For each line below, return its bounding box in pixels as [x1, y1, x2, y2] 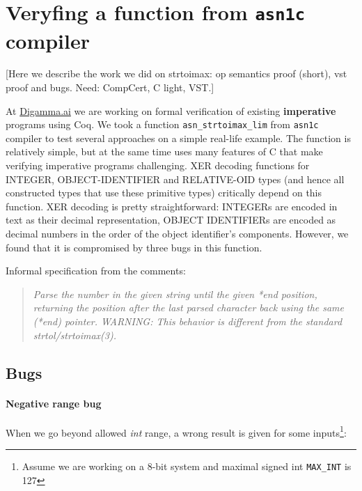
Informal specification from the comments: [6, 263, 186, 278]
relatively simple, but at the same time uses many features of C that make [6, 144, 323, 159]
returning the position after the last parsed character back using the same [33, 300, 345, 315]
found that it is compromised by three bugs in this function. [6, 240, 262, 254]
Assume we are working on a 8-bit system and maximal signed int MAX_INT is [22, 459, 352, 474]
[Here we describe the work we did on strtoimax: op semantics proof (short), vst [6, 66, 347, 81]
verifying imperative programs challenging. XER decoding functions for [6, 158, 310, 173]
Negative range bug [6, 396, 102, 410]
